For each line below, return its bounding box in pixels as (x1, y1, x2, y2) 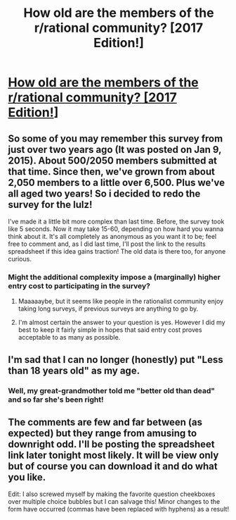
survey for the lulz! (8, 199, 93, 211)
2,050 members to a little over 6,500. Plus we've (8, 176, 225, 188)
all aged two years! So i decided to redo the (8, 187, 201, 199)
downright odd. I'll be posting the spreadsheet (8, 438, 215, 450)
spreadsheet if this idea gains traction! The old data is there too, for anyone (8, 247, 226, 255)
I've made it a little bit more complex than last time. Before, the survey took (8, 217, 225, 225)
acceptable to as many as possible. (18, 333, 121, 342)
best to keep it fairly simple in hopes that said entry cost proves (18, 326, 202, 334)
